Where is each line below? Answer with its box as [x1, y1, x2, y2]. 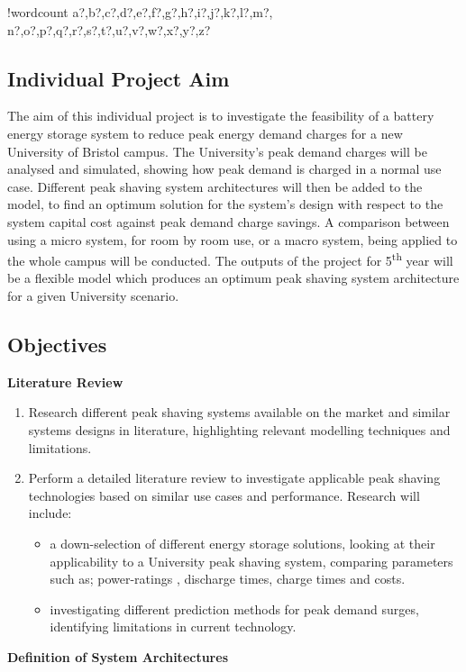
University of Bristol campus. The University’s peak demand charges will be [7, 141, 427, 160]
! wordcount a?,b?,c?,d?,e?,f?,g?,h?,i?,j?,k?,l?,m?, [7, 3, 273, 21]
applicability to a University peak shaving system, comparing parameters [50, 551, 453, 570]
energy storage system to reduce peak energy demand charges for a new [7, 123, 403, 142]
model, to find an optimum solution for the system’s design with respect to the [7, 195, 443, 213]
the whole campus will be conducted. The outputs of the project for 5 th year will [7, 249, 453, 269]
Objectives [7, 330, 107, 358]
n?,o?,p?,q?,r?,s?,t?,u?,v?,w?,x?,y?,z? [7, 20, 211, 39]
